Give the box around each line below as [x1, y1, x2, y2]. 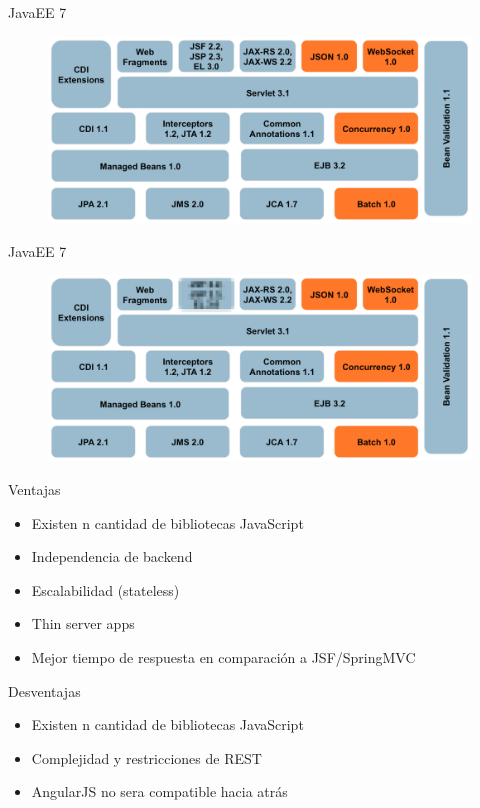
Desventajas [8, 680, 81, 701]
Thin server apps [31, 613, 135, 634]
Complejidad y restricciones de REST [31, 747, 262, 768]
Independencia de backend [31, 546, 193, 567]
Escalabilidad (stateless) [31, 579, 180, 600]
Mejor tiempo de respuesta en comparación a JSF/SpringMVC [31, 647, 416, 667]
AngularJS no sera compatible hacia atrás [31, 781, 288, 802]
